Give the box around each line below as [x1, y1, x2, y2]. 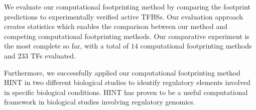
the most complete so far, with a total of [4, 40, 129, 51]
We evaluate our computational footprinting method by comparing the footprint [4, 1, 251, 11]
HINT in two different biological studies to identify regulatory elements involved [4, 77, 250, 87]
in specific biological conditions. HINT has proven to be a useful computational [4, 86, 248, 97]
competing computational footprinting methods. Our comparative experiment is [4, 30, 249, 41]
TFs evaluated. [30, 50, 76, 60]
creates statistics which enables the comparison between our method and [4, 21, 228, 31]
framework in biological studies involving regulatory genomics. [4, 96, 195, 107]
